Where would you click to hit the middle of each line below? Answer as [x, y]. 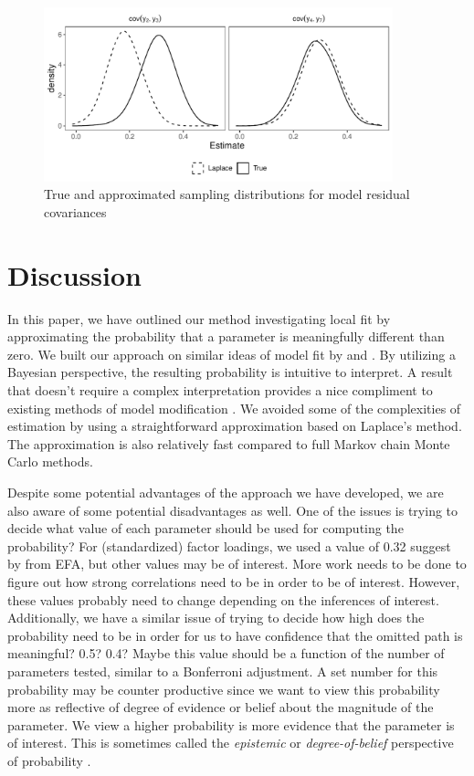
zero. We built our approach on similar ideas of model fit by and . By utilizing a [232, 354]
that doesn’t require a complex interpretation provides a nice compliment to [220, 390]
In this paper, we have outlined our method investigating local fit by [199, 318]
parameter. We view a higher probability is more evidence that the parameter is [231, 724]
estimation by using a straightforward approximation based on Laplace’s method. [235, 426]
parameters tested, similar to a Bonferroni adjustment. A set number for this [223, 671]
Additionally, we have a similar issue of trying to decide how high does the [216, 618]
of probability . [49, 760]
